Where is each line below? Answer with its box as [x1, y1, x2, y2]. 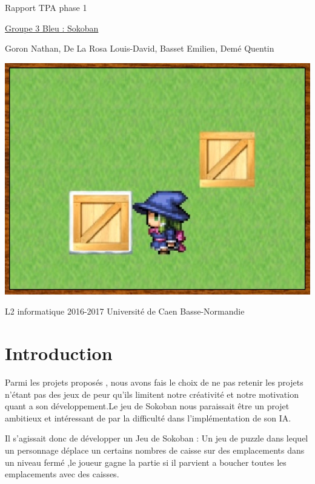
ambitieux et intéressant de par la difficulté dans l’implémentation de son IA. [5, 411, 291, 424]
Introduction [5, 341, 113, 366]
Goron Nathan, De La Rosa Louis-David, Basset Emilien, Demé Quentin [5, 42, 274, 55]
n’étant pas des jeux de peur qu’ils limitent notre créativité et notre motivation [5, 387, 299, 400]
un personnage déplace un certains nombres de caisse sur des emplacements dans [5, 444, 305, 457]
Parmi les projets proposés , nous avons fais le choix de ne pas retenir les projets [5, 376, 303, 389]
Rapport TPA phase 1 [5, 1, 87, 13]
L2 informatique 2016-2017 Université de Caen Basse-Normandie [5, 305, 245, 318]
